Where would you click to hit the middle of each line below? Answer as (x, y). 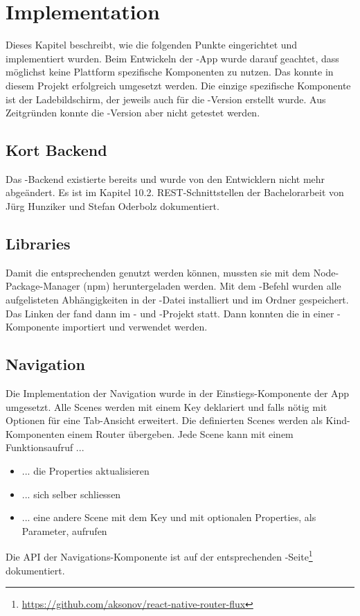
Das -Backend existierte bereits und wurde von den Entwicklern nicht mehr (165, 178)
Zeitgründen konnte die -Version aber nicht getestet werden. (133, 113)
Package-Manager (43, 286)
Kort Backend (56, 150)
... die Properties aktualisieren (85, 471)
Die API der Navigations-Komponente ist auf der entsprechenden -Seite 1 (159, 556)
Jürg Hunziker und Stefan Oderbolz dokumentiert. (112, 206)
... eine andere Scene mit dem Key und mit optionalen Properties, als (169, 517)
